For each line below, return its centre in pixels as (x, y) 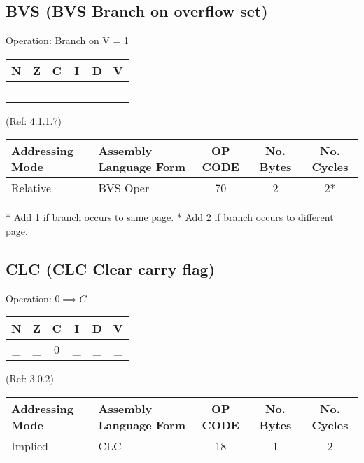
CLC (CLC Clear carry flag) (111, 268)
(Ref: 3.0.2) (30, 378)
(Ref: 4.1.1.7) (34, 120)
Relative (31, 188)
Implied (30, 445)
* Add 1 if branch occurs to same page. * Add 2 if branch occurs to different (170, 217)
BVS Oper (124, 188)
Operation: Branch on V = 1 (68, 40)
